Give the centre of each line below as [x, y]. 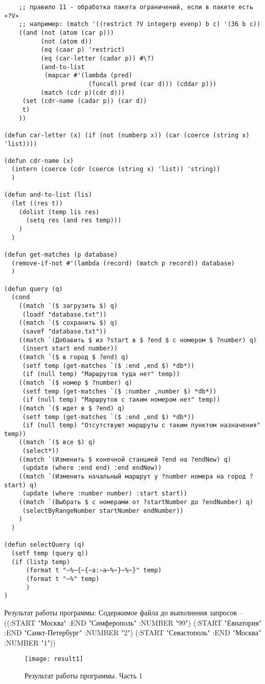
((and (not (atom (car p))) [66, 33]
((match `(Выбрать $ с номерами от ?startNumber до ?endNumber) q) [136, 502]
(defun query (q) [34, 289]
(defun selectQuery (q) [45, 545]
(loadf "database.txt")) [64, 314]
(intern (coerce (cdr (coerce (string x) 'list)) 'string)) [116, 169]
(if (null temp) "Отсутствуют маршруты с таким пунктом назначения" [141, 426]
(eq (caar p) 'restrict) [83, 50]
